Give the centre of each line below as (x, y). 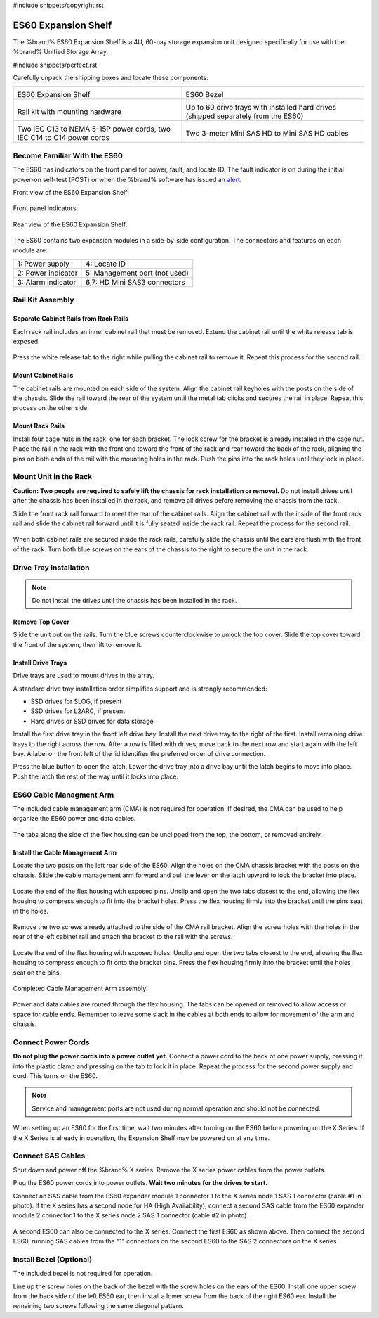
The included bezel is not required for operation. (83, 1274)
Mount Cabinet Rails (43, 376)
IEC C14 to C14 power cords (64, 138)
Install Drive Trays (40, 663)
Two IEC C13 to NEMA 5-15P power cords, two (94, 129)
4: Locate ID (106, 264)
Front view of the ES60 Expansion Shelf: (71, 192)
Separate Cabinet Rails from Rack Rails (71, 319)
